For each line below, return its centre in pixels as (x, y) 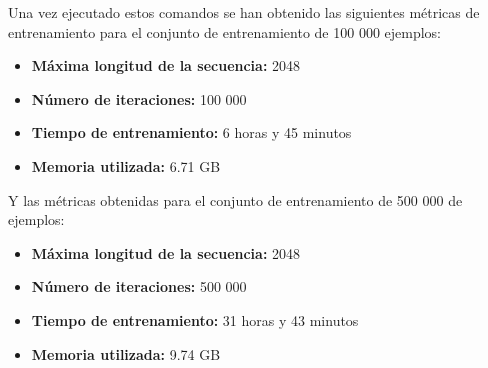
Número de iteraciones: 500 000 (139, 286)
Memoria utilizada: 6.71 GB (126, 165)
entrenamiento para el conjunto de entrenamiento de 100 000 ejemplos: (225, 31)
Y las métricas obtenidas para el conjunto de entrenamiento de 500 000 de (235, 199)
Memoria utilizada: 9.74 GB (126, 353)
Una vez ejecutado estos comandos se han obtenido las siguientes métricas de (244, 12)
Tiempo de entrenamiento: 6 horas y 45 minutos (191, 132)
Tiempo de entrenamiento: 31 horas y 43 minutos (195, 319)
